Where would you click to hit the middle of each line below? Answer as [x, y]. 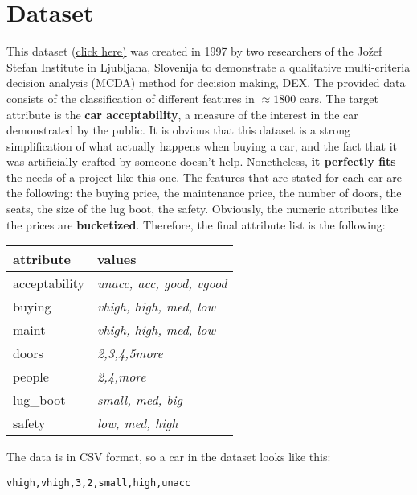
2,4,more [121, 377]
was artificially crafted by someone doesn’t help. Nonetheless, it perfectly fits [201, 161]
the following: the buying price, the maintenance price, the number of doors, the [204, 193]
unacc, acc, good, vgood [162, 283]
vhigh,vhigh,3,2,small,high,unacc [99, 483]
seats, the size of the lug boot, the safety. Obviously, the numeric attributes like [202, 209]
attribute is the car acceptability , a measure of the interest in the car [182, 114]
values [117, 259]
